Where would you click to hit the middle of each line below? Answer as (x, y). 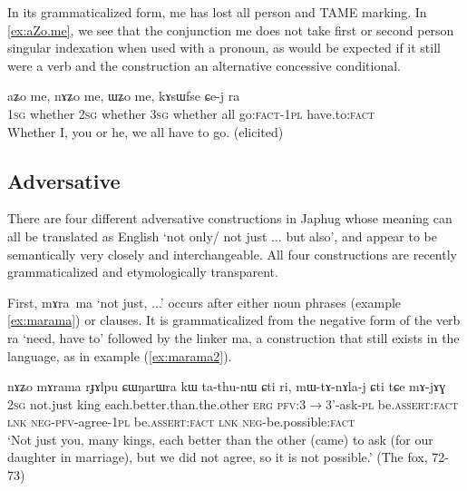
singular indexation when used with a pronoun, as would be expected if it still (224, 48)
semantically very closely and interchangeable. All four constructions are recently (232, 254)
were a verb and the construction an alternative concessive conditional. (204, 65)
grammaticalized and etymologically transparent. (143, 272)
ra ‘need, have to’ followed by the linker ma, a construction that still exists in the (233, 337)
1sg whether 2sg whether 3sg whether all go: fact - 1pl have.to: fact (191, 113)
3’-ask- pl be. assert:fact (392, 403)
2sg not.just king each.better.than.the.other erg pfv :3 (157, 403)
